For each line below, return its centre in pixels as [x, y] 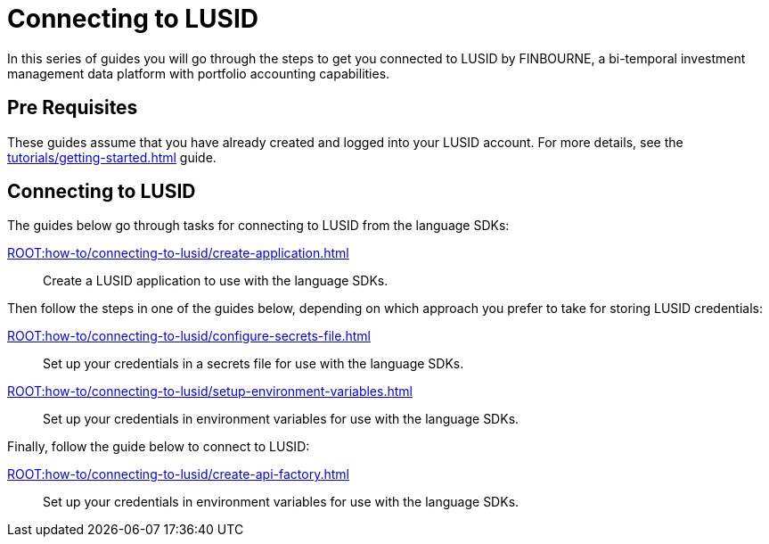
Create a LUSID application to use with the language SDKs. [216, 281]
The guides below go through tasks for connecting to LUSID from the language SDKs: [258, 226]
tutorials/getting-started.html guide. [112, 157]
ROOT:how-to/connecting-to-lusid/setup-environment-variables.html [210, 392]
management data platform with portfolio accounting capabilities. [199, 73]
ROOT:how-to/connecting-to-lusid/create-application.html [178, 253]
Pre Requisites [73, 108]
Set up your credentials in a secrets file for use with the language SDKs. [254, 364]
